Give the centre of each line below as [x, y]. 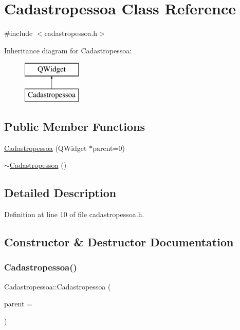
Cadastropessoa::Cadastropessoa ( [58, 286]
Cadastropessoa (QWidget [45, 148]
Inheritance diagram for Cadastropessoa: [68, 50]
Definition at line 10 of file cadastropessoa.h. [74, 214]
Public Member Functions [75, 126]
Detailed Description [60, 193]
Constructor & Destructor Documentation [119, 242]
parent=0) [109, 148]
